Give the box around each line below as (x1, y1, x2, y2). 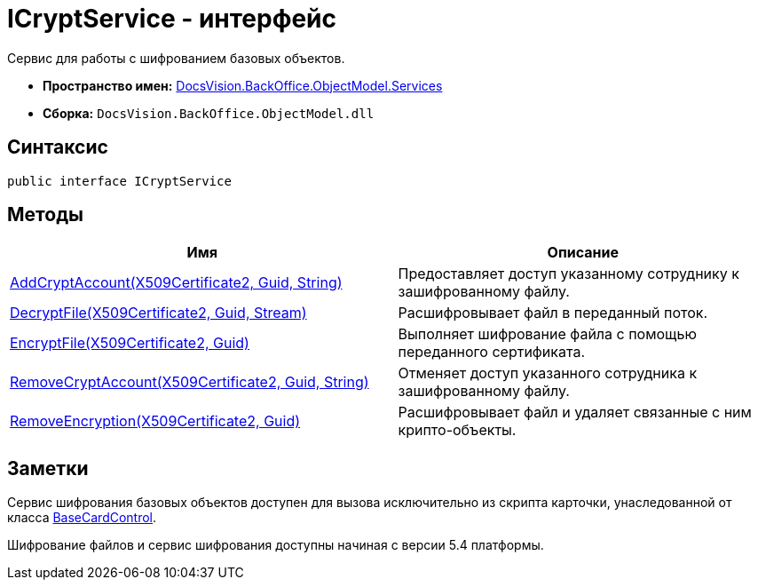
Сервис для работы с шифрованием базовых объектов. (7, 50, 345, 66)
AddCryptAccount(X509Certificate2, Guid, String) (10, 274, 343, 292)
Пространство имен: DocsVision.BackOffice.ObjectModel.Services (43, 77, 443, 93)
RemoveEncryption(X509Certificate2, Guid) (10, 412, 301, 431)
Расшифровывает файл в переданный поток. (398, 304, 708, 322)
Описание (547, 243, 619, 262)
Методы (7, 203, 83, 226)
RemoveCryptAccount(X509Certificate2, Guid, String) (10, 373, 369, 392)
